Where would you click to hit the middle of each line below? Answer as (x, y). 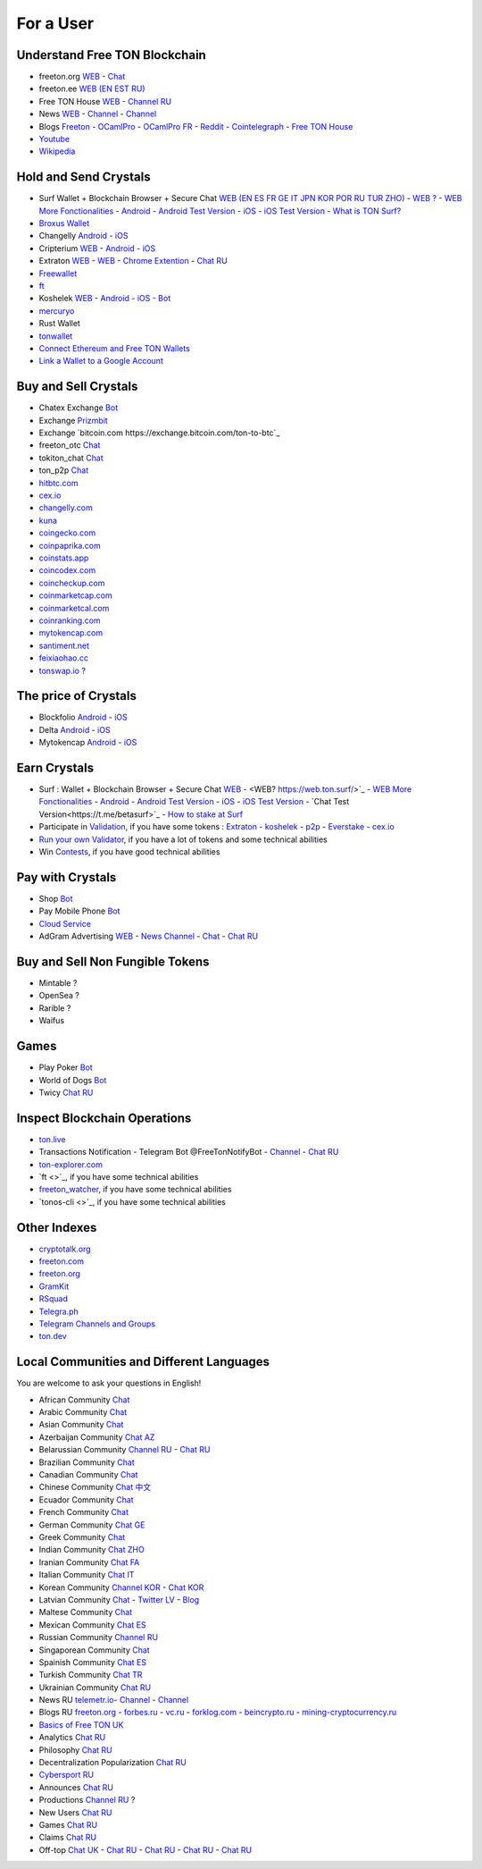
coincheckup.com (72, 583)
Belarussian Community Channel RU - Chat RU (125, 1450)
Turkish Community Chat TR (91, 1675)
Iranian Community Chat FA (89, 1562)
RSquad (54, 1299)
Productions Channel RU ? (87, 1800)
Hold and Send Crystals (83, 177)
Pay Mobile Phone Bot (79, 911)
